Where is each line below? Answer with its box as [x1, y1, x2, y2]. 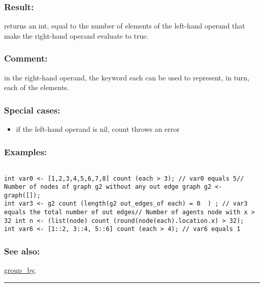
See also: [4, 245, 40, 257]
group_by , [4, 265, 37, 275]
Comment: [4, 52, 48, 65]
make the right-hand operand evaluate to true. [4, 30, 149, 41]
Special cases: [4, 103, 60, 116]
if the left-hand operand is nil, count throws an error [16, 124, 180, 134]
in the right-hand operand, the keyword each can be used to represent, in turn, [4, 72, 250, 82]
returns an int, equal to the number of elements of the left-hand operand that [4, 20, 245, 31]
